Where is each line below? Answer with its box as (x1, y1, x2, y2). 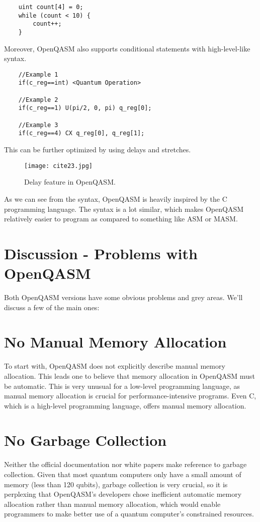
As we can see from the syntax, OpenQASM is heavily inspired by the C (4, 193, 227, 204)
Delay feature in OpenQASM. (24, 177, 116, 187)
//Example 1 (18, 71, 58, 78)
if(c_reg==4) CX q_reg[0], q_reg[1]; (18, 130, 145, 137)
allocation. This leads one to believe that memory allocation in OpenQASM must (4, 370, 255, 381)
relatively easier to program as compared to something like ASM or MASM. (4, 213, 238, 224)
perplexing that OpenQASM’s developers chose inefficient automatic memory (4, 489, 242, 499)
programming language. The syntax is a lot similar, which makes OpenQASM (4, 203, 244, 214)
